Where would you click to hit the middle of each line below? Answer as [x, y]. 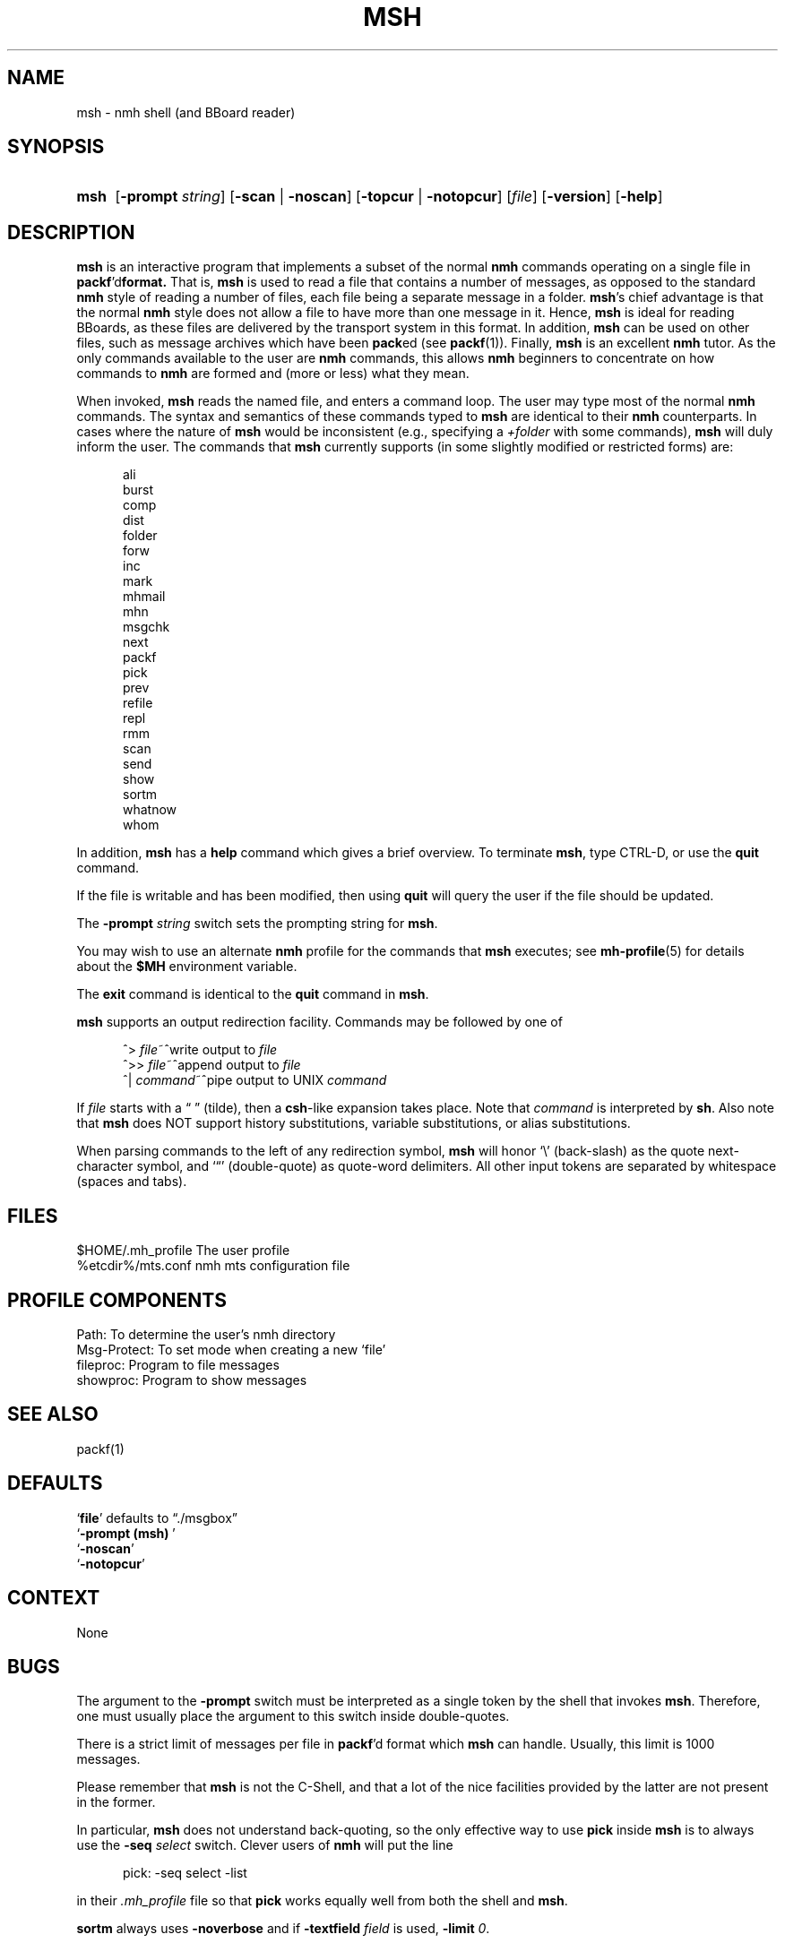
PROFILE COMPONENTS [117, 1300]
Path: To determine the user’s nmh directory [206, 1334]
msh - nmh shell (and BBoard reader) [186, 112]
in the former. [116, 1802]
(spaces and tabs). [132, 1182]
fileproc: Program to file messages [178, 1364]
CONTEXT [54, 1598]
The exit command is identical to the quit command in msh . [253, 994]
